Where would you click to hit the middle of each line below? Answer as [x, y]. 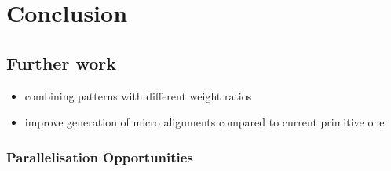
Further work [61, 62]
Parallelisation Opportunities [100, 156]
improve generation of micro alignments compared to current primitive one [205, 122]
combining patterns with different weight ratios [138, 95]
